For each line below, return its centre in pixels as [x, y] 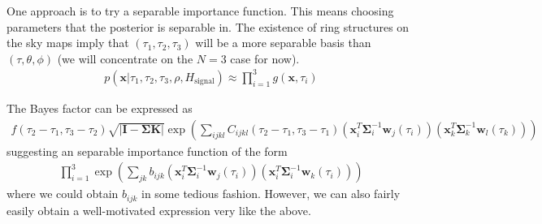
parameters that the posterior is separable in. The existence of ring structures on [208, 26]
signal [204, 82]
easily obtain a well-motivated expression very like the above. [159, 210]
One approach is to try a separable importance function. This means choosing [200, 11]
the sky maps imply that [68, 43]
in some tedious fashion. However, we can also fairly [271, 194]
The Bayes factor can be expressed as [100, 108]
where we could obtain [63, 194]
